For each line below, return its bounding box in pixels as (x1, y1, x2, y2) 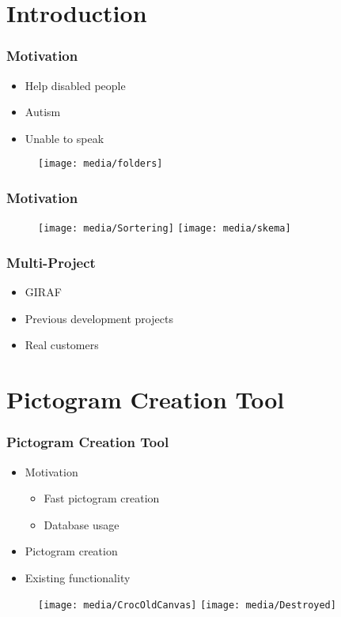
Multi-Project (6, 252, 96, 272)
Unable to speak (25, 130, 104, 146)
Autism (25, 103, 61, 120)
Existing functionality (25, 569, 131, 585)
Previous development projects (25, 310, 173, 326)
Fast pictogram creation (44, 490, 160, 506)
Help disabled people (25, 77, 126, 93)
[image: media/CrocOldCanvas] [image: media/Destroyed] (38, 600, 336, 611)
